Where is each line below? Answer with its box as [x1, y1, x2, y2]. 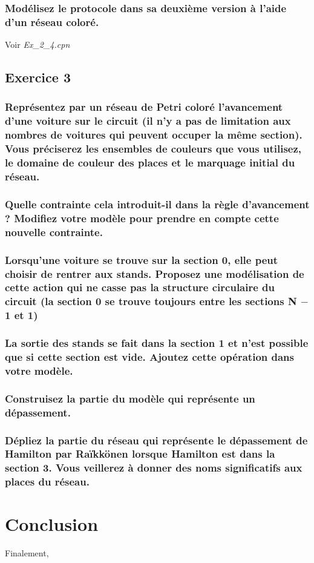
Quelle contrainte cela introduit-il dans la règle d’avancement [5, 196, 310, 211]
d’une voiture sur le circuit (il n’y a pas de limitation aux [5, 113, 291, 128]
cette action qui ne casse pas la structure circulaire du [5, 280, 275, 295]
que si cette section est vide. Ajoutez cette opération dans [5, 349, 294, 364]
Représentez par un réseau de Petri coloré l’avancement [5, 99, 283, 114]
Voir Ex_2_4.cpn [5, 38, 70, 51]
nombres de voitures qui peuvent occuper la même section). [5, 127, 303, 142]
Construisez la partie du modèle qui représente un [5, 390, 255, 406]
